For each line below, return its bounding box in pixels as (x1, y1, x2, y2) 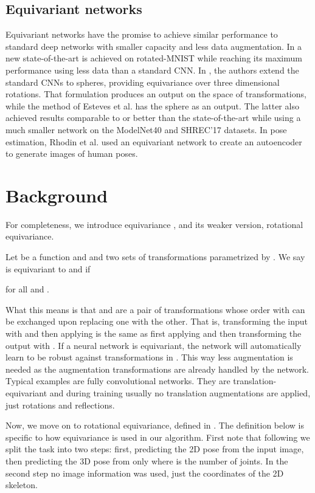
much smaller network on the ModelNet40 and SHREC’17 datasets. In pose (5, 123, 287, 136)
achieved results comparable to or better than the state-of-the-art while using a (5, 111, 301, 124)
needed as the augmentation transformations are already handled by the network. (5, 362, 309, 375)
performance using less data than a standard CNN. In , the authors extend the (5, 63, 299, 76)
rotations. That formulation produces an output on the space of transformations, (5, 88, 306, 100)
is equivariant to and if (5, 262, 91, 275)
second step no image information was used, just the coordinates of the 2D (5, 466, 284, 479)
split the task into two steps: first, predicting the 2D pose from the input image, (5, 443, 304, 455)
